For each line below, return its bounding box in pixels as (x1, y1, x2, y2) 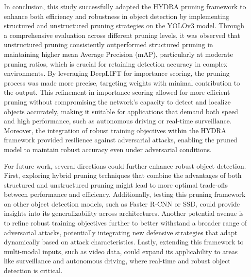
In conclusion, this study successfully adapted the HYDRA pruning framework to (4, 1, 246, 11)
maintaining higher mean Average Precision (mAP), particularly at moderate (4, 49, 233, 59)
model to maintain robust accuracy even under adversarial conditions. (4, 144, 212, 154)
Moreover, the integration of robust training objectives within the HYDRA (4, 125, 227, 135)
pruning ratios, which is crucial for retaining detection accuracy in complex (4, 58, 228, 69)
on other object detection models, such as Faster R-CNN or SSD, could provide (4, 198, 240, 208)
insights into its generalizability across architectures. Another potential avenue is (4, 208, 244, 218)
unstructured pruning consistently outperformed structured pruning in (4, 39, 213, 50)
